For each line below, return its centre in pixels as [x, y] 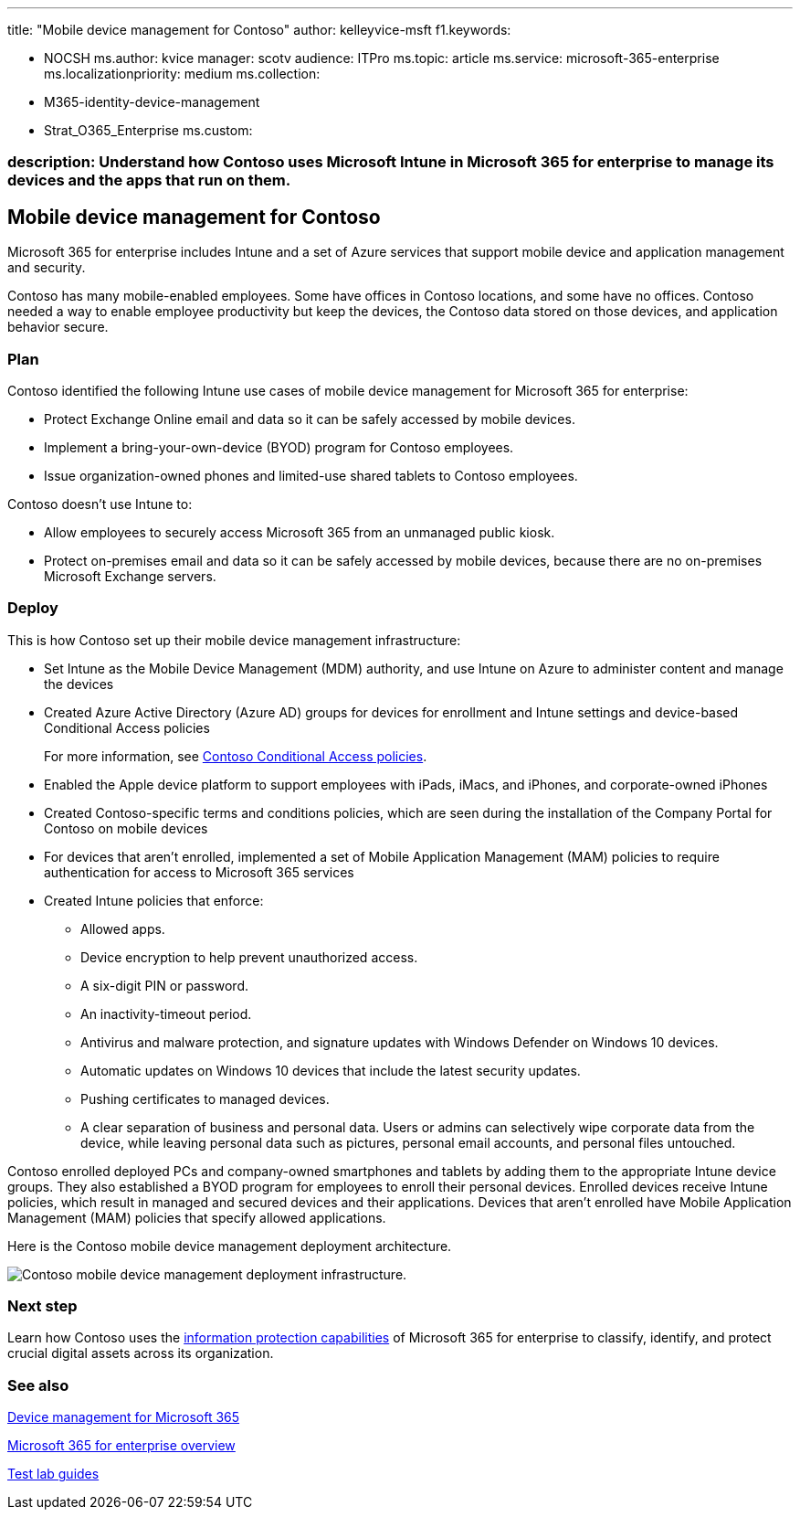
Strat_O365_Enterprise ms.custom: [148, 130]
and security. [47, 268]
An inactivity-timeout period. [166, 1013]
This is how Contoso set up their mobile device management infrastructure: [234, 640]
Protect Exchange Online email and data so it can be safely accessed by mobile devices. [310, 419]
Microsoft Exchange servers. [130, 576]
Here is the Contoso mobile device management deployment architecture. [230, 1246]
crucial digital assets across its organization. [141, 1353]
